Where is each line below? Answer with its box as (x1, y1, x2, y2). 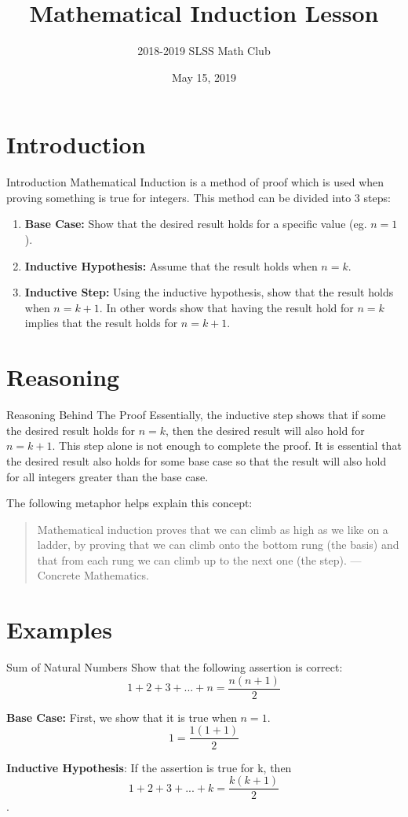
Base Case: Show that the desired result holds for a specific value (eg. (24, 215, 367, 232)
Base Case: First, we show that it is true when (6, 708, 237, 725)
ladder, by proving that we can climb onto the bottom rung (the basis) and (37, 536, 399, 553)
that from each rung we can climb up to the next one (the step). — (37, 551, 362, 568)
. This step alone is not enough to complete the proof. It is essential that (52, 437, 402, 454)
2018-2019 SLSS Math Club (137, 42, 271, 59)
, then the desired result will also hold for (166, 421, 365, 438)
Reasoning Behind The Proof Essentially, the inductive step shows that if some (6, 407, 386, 423)
